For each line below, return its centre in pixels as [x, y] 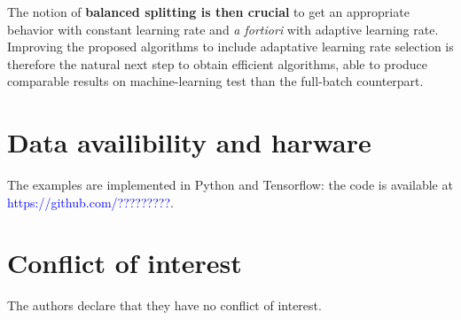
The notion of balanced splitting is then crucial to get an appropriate [208, 12]
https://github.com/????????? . [90, 202]
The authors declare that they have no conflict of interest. [164, 305]
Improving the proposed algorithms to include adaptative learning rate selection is [230, 47]
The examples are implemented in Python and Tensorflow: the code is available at [230, 185]
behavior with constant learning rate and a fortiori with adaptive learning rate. [223, 29]
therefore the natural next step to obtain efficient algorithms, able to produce [218, 63]
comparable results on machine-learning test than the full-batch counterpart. [215, 81]
